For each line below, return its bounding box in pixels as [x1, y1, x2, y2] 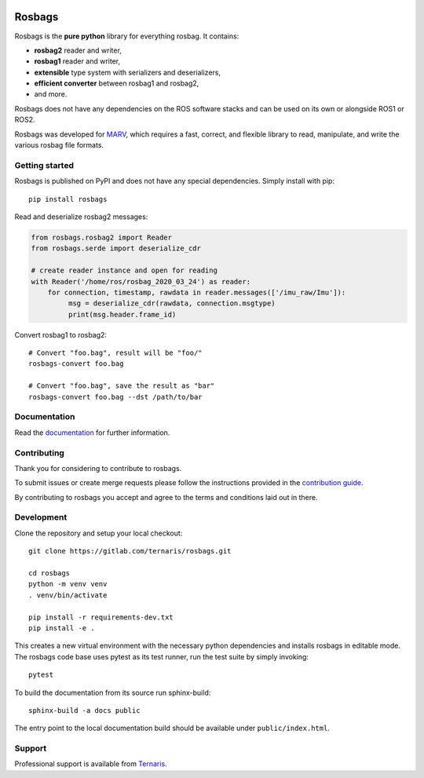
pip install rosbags [28, 195, 108, 203]
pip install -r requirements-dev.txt [28, 612, 174, 622]
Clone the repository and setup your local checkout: [14, 528, 183, 538]
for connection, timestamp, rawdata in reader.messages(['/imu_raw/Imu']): [47, 287, 346, 297]
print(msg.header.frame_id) [68, 310, 177, 319]
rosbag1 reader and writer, [34, 57, 121, 66]
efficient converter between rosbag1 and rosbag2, [34, 79, 199, 88]
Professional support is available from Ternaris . [14, 759, 168, 769]
